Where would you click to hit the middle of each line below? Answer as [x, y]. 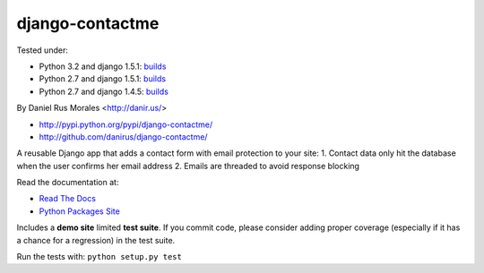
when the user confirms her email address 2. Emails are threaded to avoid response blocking [188, 166]
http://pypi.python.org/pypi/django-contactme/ [126, 124]
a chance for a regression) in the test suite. [96, 240]
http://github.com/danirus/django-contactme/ [123, 136]
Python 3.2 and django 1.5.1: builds [103, 66]
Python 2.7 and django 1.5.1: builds [102, 79]
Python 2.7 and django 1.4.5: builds [104, 91]
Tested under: [43, 50]
